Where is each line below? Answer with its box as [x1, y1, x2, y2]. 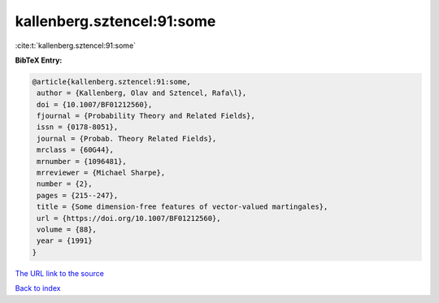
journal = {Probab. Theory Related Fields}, [37, 134, 217, 143]
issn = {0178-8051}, [37, 123, 119, 132]
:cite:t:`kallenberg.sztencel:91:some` [15, 41, 137, 50]
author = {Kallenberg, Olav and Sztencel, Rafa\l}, [37, 89, 247, 97]
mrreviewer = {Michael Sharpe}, [37, 168, 166, 178]
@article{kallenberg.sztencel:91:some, [32, 77, 191, 86]
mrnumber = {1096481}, [37, 157, 128, 166]
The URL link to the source [15, 268, 105, 278]
